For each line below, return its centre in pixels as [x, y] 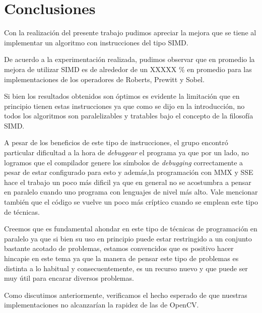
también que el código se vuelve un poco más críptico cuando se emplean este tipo [131, 202]
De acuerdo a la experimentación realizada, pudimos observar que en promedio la [129, 59]
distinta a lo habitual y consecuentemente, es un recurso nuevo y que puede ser [126, 268]
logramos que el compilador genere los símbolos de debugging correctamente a [124, 162]
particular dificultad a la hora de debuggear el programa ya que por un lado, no [126, 152]
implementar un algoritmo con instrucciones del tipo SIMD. [96, 42]
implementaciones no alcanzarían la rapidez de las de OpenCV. [102, 305]
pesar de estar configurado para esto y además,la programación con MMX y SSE [129, 172]
